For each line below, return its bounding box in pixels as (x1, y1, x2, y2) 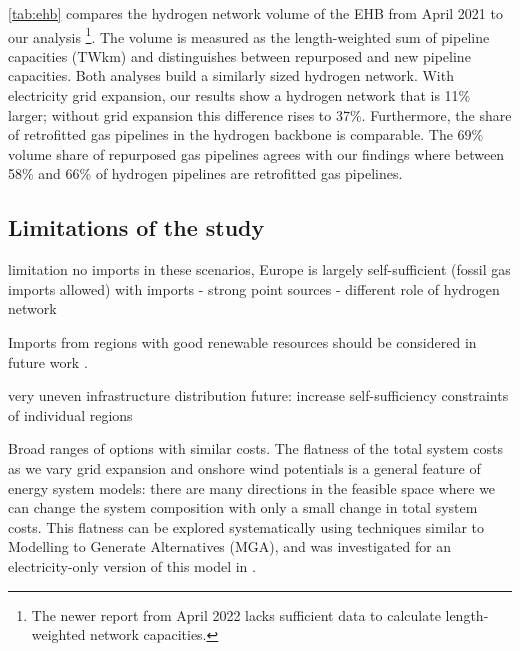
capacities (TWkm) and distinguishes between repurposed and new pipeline (8, 45, 471, 66)
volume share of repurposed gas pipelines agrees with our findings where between (8, 143, 505, 164)
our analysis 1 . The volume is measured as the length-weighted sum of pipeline (8, 23, 490, 47)
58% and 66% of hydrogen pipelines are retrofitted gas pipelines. (8, 163, 403, 184)
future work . (8, 351, 88, 372)
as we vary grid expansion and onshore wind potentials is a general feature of (8, 457, 481, 478)
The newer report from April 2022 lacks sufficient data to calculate (31, 604, 441, 625)
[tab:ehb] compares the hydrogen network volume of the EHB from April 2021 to (8, 3, 503, 23)
